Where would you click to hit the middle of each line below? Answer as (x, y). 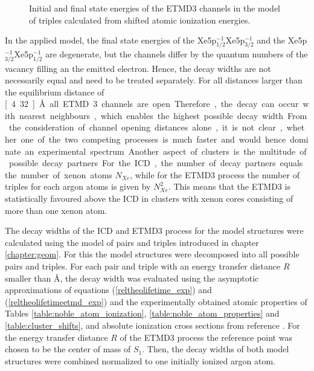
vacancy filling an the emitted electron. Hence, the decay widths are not (138, 68)
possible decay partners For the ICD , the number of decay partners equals (156, 163)
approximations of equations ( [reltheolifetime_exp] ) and (108, 290)
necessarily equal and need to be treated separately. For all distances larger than (154, 80)
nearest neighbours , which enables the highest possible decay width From (163, 115)
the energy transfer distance (56, 337)
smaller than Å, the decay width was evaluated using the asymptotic (132, 278)
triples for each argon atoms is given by (78, 186)
